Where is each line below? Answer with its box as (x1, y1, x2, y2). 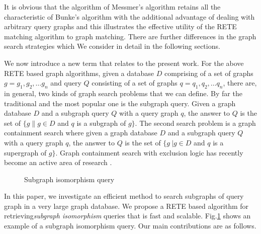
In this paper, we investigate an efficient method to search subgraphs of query (4, 191, 244, 201)
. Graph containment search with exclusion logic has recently (55, 147, 243, 158)
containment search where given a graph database (4, 127, 157, 138)
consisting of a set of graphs (92, 77, 178, 88)
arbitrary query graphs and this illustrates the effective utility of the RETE (4, 21, 237, 32)
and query (50, 77, 81, 88)
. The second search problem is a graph (135, 117, 256, 128)
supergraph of (4, 147, 47, 158)
